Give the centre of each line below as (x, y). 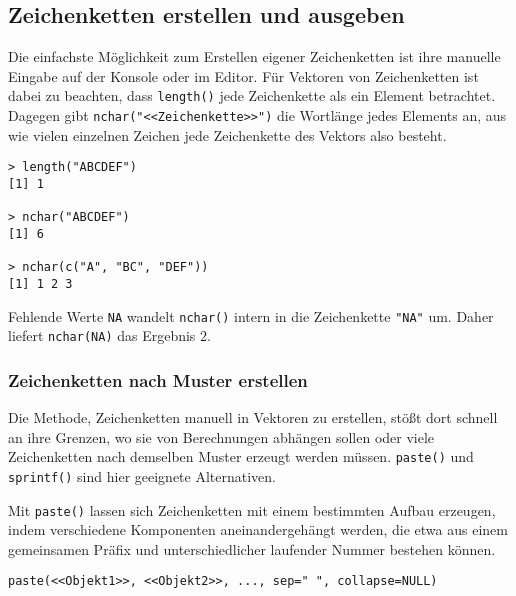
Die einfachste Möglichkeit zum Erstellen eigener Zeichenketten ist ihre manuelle (254, 56)
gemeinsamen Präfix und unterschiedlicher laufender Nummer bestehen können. (252, 548)
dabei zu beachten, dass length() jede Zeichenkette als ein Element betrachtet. (252, 95)
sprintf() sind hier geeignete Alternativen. (142, 475)
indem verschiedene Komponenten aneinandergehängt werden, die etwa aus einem (258, 529)
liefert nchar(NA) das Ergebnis (102, 335)
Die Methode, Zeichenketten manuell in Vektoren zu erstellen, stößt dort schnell (253, 417)
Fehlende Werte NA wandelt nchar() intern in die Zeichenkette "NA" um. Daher (251, 315)
